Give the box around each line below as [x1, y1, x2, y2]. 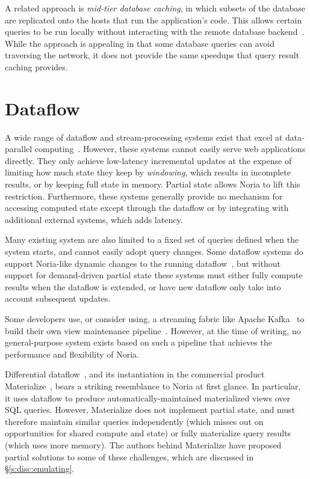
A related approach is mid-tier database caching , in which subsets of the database [5, 2, 305, 14]
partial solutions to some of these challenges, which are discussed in [5, 450, 254, 463]
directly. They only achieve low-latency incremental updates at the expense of [5, 154, 292, 166]
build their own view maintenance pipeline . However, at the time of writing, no [5, 324, 301, 337]
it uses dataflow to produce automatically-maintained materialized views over [5, 391, 290, 404]
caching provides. [5, 60, 68, 73]
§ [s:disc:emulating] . [5, 462, 75, 475]
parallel [5, 142, 33, 155]
